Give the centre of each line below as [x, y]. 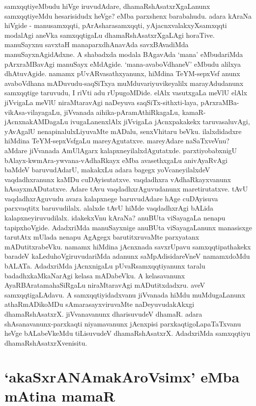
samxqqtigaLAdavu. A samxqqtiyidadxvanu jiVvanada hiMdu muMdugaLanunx [125, 294]
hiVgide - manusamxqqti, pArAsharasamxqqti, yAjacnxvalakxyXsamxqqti [116, 25]
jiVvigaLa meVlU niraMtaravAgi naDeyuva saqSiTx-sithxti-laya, [101, 102]
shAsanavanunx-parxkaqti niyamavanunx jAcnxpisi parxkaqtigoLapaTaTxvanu [123, 323]
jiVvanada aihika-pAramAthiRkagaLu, [122, 112]
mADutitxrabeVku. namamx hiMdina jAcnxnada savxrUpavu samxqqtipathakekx [128, 246]
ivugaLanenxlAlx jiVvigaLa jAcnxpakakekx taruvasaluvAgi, [160, 122]
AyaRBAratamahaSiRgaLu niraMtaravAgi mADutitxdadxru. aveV [105, 285]
